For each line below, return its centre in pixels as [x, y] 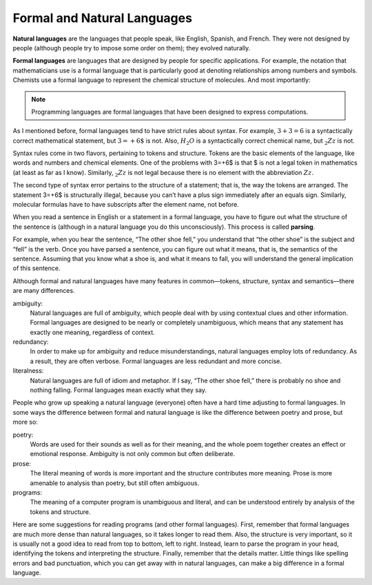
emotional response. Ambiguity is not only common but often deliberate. [133, 454]
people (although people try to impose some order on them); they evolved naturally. [132, 48]
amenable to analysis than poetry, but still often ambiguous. [115, 483]
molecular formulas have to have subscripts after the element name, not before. [126, 205]
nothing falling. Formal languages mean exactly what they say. [118, 390]
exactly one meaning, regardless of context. [92, 332]
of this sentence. [37, 268]
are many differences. [44, 291]
